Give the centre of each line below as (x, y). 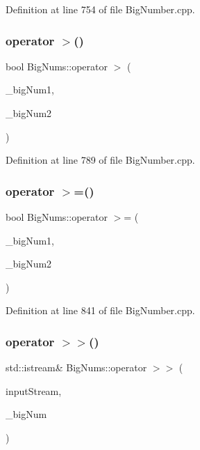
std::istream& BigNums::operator (76, 367)
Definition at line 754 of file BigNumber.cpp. (100, 9)
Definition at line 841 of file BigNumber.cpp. (100, 310)
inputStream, (34, 390)
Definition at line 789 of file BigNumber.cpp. (100, 160)
